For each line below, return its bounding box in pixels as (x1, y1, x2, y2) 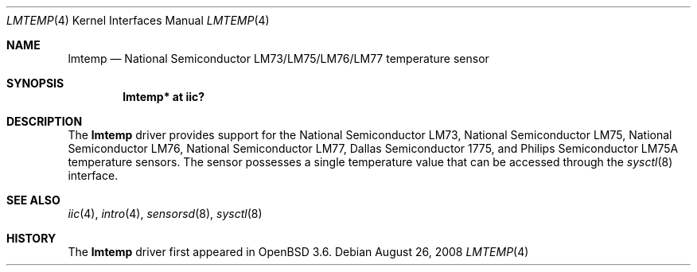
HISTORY (6, 231, 56, 245)
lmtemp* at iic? (123, 90, 205, 103)
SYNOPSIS (6, 76, 64, 90)
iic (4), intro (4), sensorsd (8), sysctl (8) (68, 207, 263, 220)
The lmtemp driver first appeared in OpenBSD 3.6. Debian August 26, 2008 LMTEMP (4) (68, 245, 529, 258)
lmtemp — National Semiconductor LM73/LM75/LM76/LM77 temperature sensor (68, 52, 489, 65)
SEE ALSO (6, 193, 60, 207)
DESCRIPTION (6, 115, 83, 128)
